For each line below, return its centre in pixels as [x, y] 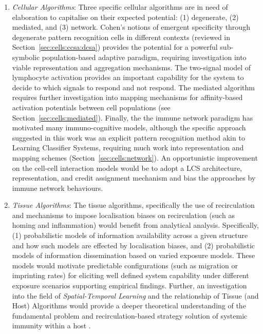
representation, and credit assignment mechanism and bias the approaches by [134, 178]
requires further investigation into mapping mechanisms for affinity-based [127, 97]
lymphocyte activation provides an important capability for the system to [128, 77]
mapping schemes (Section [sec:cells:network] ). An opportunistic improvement [135, 157]
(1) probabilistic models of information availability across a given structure [130, 235]
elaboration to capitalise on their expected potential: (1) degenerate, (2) [125, 17]
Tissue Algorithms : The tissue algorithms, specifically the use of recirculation [133, 205]
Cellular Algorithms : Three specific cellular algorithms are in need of [120, 7]
